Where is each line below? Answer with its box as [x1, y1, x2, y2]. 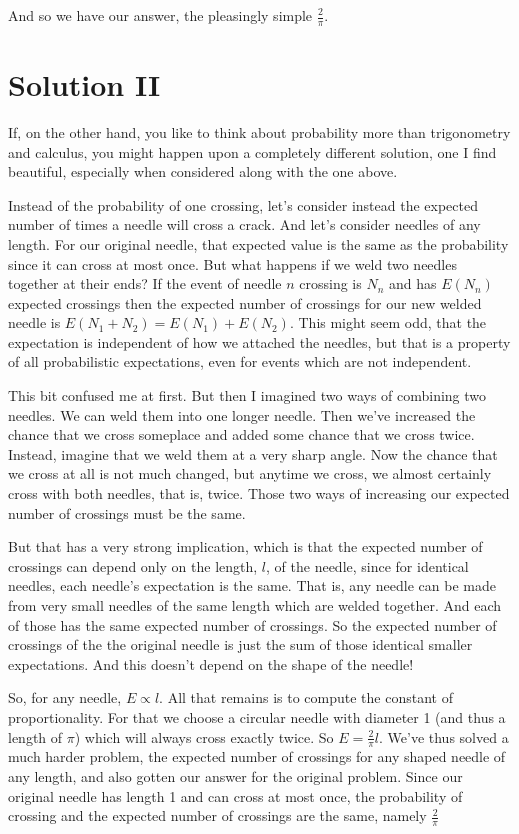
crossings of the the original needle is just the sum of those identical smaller [8, 634, 473, 655]
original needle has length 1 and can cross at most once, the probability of [8, 785, 463, 806]
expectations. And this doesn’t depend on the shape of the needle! [8, 653, 414, 674]
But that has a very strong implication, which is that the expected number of [8, 536, 483, 557]
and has [388, 273, 437, 294]
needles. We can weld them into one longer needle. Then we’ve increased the [8, 404, 476, 425]
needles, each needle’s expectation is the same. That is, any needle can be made [8, 575, 496, 596]
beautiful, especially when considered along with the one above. [8, 161, 398, 182]
